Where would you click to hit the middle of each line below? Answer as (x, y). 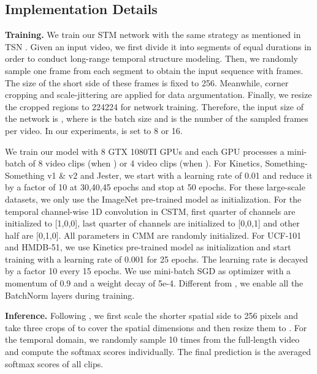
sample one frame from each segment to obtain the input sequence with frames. (154, 70)
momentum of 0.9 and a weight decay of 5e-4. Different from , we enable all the (154, 283)
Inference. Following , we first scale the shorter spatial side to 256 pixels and (152, 316)
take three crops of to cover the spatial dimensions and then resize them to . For (156, 327)
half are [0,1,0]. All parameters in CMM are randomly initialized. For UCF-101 (153, 235)
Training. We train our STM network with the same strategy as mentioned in (153, 35)
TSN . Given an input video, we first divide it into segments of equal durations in (158, 46)
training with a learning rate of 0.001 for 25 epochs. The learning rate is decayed (157, 259)
